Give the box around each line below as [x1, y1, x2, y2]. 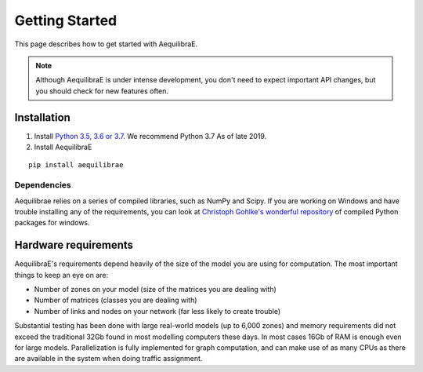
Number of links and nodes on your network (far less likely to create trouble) [34, 306, 281, 315]
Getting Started [14, 12, 117, 29]
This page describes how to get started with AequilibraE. [14, 39, 198, 49]
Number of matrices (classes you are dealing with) [34, 295, 197, 305]
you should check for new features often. [35, 86, 168, 96]
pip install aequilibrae [28, 161, 124, 170]
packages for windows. [14, 218, 90, 228]
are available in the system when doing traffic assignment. [14, 354, 203, 363]
